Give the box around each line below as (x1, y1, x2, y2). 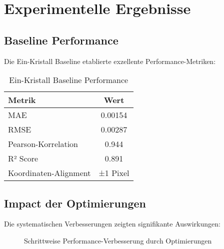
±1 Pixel (98, 167, 129, 179)
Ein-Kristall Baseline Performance (9, 74, 128, 86)
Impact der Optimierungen (4, 195, 146, 210)
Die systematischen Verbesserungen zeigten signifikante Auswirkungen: (4, 218, 220, 229)
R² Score (8, 152, 38, 164)
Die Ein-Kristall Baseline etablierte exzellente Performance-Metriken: (4, 55, 216, 66)
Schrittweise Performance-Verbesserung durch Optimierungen (24, 235, 212, 245)
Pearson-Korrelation (8, 138, 78, 150)
